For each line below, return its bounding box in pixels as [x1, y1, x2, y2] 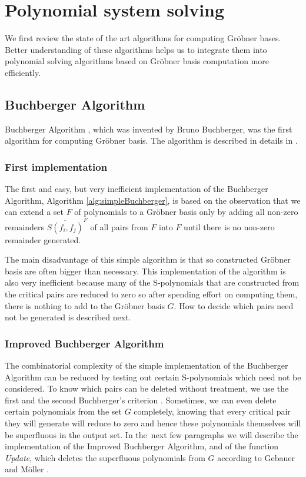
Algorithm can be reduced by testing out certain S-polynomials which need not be [5, 370, 301, 383]
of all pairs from [90, 220, 148, 233]
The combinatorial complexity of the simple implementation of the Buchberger [5, 359, 288, 371]
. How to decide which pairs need [174, 299, 294, 312]
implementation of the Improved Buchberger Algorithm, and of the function [5, 440, 279, 452]
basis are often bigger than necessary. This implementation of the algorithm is [5, 264, 286, 277]
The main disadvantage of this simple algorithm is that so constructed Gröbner [5, 253, 291, 266]
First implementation [5, 159, 108, 174]
